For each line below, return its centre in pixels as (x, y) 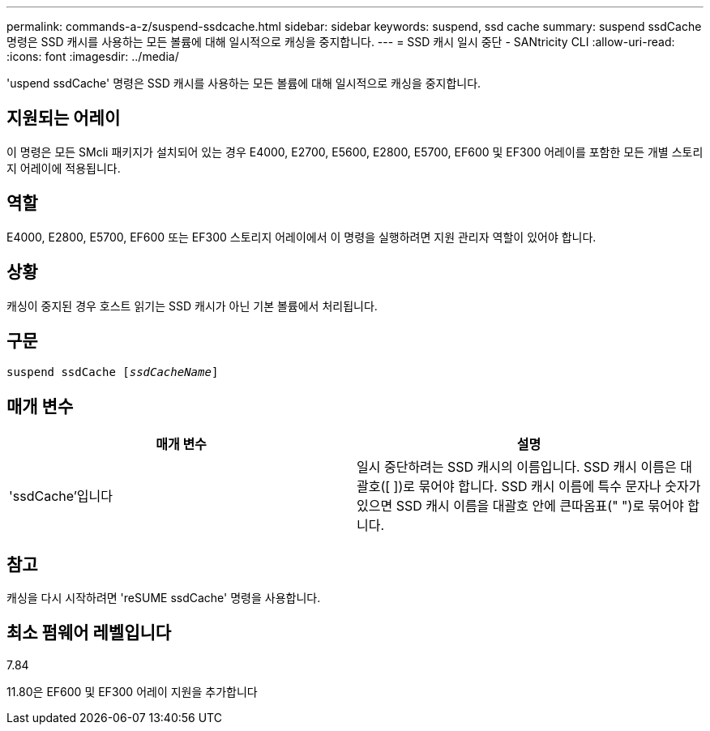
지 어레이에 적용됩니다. (64, 168)
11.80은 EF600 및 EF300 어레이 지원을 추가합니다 (132, 691)
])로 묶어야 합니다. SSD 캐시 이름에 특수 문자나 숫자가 (547, 487)
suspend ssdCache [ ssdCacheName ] (113, 372)
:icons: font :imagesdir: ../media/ (93, 56)
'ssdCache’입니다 (61, 496)
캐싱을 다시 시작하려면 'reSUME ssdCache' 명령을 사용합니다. (164, 598)
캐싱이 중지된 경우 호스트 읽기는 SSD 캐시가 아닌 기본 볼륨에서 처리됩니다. (192, 306)
